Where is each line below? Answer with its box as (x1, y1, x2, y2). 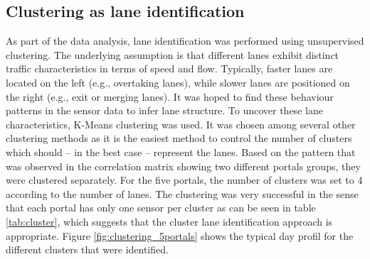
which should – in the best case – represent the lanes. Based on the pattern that (6, 144, 356, 159)
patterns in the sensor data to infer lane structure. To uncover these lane (6, 103, 323, 118)
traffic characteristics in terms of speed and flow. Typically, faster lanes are (6, 61, 333, 76)
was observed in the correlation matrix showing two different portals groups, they (6, 158, 361, 173)
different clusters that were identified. (6, 242, 169, 257)
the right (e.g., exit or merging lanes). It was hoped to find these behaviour (6, 89, 334, 104)
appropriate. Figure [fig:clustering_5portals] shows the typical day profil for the (6, 228, 354, 243)
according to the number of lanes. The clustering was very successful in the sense (6, 186, 359, 201)
